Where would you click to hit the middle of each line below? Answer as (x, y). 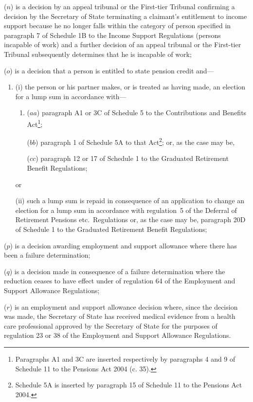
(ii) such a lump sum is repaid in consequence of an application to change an (130, 201)
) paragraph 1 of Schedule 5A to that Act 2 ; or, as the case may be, (135, 141)
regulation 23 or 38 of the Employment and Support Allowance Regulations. (117, 335)
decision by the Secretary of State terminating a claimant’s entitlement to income (126, 16)
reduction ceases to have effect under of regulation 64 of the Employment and (120, 281)
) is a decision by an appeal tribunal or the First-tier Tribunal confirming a (123, 6)
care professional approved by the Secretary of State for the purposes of (111, 325)
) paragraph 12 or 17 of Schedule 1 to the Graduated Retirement (132, 158)
